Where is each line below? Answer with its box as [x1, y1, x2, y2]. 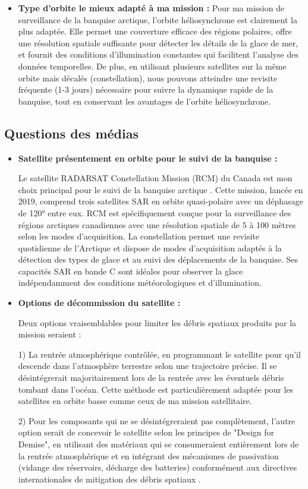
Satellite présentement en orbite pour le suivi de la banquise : [18, 152, 278, 164]
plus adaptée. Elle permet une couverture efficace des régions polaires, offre [18, 25, 292, 37]
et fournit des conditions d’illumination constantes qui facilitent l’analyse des [18, 48, 298, 61]
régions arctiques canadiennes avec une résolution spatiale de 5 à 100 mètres [18, 218, 296, 231]
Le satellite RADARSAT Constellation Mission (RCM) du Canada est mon [18, 172, 293, 184]
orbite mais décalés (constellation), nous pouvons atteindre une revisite [18, 71, 278, 84]
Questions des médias [4, 124, 139, 142]
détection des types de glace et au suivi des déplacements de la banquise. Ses [18, 253, 298, 266]
